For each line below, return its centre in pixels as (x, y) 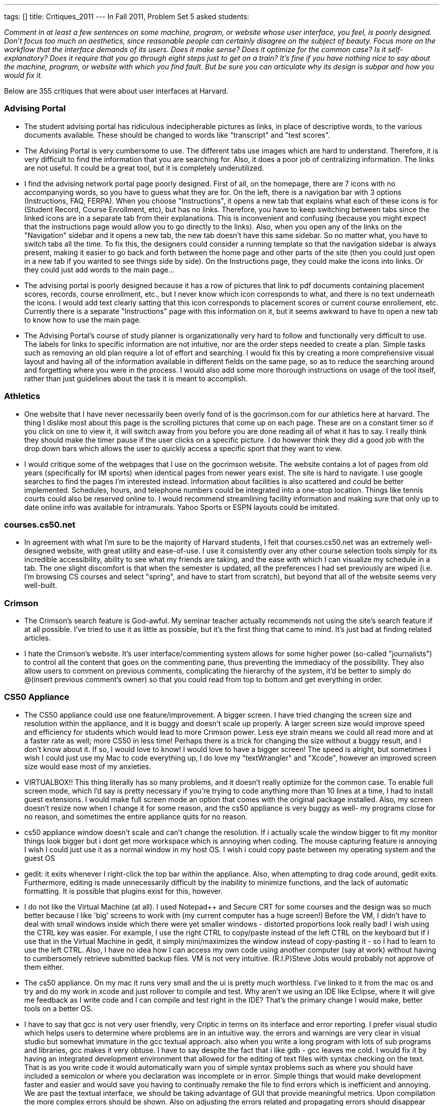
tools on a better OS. (59, 1008)
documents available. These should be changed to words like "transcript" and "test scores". (177, 135)
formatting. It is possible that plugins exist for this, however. (124, 891)
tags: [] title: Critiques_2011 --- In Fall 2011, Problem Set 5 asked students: (127, 16)
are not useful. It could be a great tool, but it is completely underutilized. (144, 168)
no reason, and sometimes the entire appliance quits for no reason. (136, 816)
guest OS (40, 858)
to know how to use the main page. (83, 320)
